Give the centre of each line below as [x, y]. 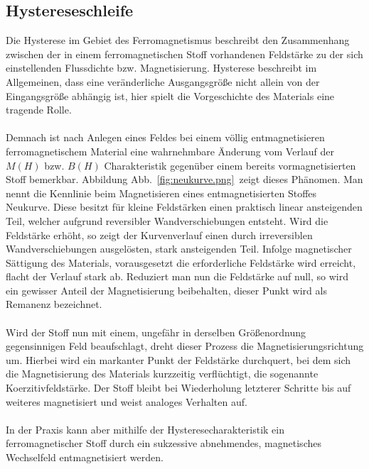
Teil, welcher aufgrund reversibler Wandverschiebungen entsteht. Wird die [167, 220]
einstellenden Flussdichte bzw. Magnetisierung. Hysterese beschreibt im [161, 68]
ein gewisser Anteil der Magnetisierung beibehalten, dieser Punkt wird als [166, 290]
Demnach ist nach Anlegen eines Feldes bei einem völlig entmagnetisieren [165, 137]
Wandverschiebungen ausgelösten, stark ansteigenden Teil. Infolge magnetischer [179, 249]
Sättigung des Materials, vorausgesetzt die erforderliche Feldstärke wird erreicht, [181, 262]
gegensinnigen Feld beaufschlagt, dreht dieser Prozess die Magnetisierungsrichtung [185, 346]
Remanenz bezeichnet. [54, 304]
